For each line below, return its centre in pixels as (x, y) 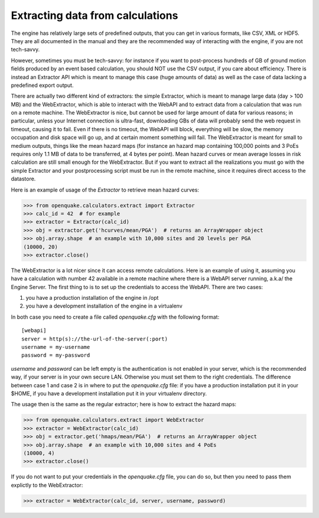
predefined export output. (42, 85)
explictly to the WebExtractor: (47, 485)
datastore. (23, 179)
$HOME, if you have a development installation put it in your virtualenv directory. (109, 393)
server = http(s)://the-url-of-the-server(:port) (95, 339)
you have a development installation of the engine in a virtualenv (104, 306)
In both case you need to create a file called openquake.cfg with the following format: (115, 317)
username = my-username (56, 347)
